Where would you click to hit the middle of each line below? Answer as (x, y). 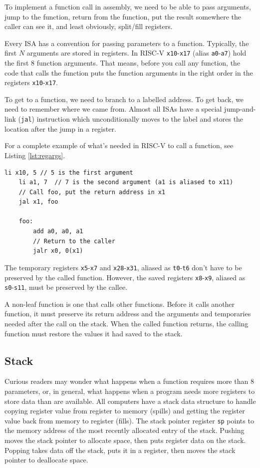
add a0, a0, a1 (58, 231)
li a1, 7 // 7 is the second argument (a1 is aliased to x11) (126, 182)
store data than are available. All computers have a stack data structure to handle (130, 401)
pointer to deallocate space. (46, 460)
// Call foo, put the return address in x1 (92, 192)
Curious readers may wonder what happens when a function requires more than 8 (129, 381)
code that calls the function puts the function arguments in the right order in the (129, 72)
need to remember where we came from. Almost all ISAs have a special (113, 109)
